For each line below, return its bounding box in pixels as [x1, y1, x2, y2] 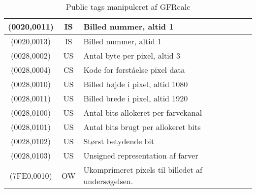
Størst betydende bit [83, 135, 155, 147]
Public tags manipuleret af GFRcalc [65, 1, 191, 12]
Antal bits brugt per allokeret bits [83, 121, 201, 132]
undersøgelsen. [83, 175, 133, 187]
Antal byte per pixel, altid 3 [83, 50, 180, 61]
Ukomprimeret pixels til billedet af [83, 164, 202, 175]
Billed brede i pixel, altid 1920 [83, 93, 188, 104]
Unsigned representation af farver [83, 150, 198, 161]
